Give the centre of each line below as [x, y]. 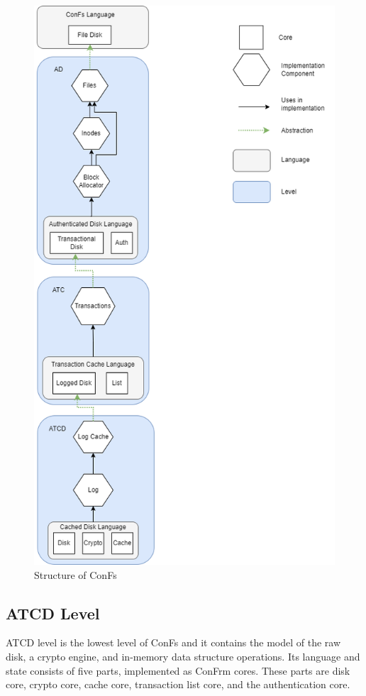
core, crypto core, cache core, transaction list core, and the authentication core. [178, 684]
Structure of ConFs [76, 574]
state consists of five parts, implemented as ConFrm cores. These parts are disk [178, 670]
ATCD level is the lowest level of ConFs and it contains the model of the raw [173, 642]
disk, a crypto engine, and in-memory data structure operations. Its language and [183, 656]
